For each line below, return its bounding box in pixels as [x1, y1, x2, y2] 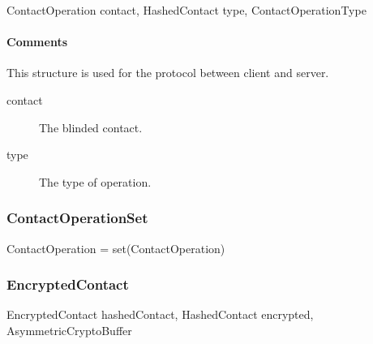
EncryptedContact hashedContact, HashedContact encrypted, [6, 306, 314, 323]
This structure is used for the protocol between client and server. [6, 64, 329, 81]
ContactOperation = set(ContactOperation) [6, 239, 225, 256]
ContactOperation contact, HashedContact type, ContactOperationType [6, 2, 367, 18]
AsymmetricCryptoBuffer [6, 321, 132, 338]
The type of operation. [39, 173, 152, 190]
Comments [6, 33, 67, 50]
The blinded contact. [39, 118, 143, 135]
